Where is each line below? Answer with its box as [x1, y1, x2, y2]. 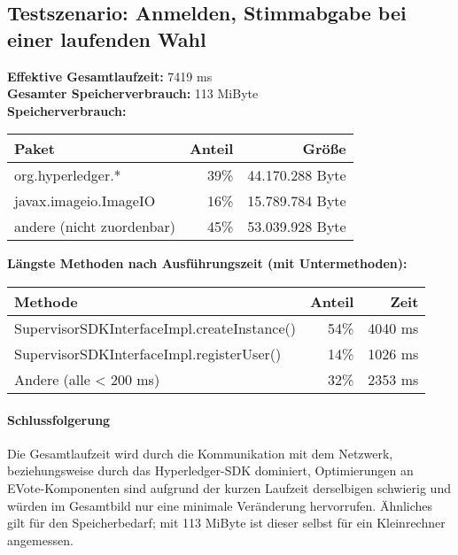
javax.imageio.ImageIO [14, 190, 156, 212]
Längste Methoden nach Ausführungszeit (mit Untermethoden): [7, 254, 408, 273]
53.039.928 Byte [247, 216, 346, 237]
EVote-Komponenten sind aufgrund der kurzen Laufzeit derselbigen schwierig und [7, 478, 451, 497]
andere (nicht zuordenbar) [14, 216, 175, 237]
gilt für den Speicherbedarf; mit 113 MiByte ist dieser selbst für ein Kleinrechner [7, 513, 446, 532]
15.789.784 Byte [247, 190, 346, 212]
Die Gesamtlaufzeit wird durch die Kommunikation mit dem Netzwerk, [7, 443, 393, 462]
